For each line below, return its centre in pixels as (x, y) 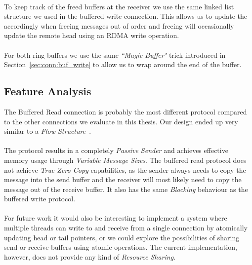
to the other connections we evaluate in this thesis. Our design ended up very (121, 121)
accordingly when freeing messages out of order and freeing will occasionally (119, 25)
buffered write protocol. (40, 199)
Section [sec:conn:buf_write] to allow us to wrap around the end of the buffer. (123, 64)
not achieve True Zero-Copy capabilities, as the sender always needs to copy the (125, 170)
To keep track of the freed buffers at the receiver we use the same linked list (119, 6)
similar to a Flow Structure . (48, 131)
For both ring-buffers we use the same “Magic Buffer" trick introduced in (115, 55)
